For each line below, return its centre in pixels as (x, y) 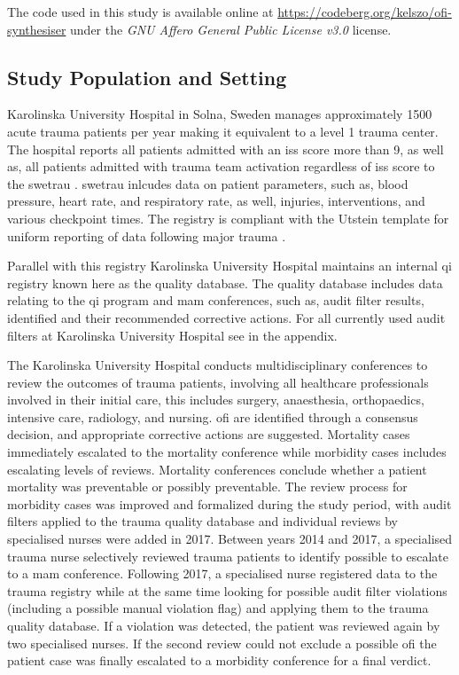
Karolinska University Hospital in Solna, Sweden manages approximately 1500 (220, 114)
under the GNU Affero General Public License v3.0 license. (231, 29)
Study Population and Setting (147, 77)
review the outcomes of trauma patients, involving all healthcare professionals (218, 382)
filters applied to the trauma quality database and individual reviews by (203, 521)
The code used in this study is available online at (140, 12)
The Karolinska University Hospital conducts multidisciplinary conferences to (218, 365)
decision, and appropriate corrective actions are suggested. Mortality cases (209, 434)
